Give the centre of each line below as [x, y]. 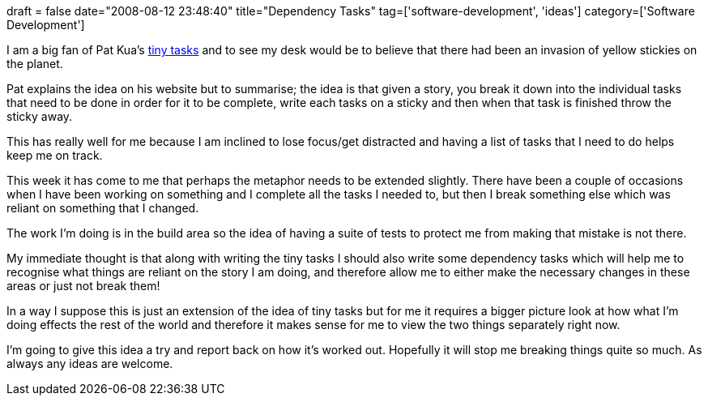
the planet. [35, 64]
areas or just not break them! [83, 286]
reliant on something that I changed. [103, 208]
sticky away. [40, 116]
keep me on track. [55, 155]
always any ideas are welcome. [90, 364]
